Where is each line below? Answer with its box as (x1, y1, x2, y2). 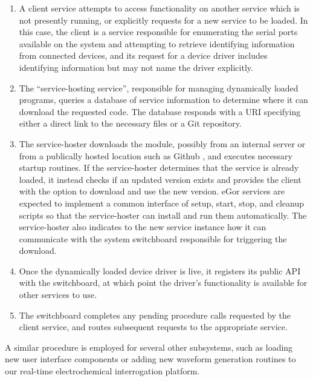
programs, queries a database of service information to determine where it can (19, 93, 308, 106)
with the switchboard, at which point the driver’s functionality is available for (19, 276, 308, 289)
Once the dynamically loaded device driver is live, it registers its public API (19, 264, 301, 277)
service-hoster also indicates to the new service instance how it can (19, 220, 266, 233)
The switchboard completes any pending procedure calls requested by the (19, 308, 291, 321)
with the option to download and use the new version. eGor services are (19, 185, 285, 197)
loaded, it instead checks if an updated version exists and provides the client (19, 173, 302, 185)
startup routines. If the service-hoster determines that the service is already (19, 161, 299, 174)
